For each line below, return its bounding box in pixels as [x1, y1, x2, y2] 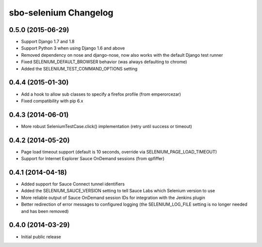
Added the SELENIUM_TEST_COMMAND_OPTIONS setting [21, 66, 138, 71]
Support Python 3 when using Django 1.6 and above [21, 45, 125, 51]
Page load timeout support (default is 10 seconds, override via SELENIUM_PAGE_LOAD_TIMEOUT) [21, 148, 217, 155]
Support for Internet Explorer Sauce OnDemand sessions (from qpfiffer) [21, 156, 164, 162]
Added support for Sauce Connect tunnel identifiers [21, 181, 125, 187]
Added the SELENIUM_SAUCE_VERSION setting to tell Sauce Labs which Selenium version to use [21, 188, 215, 194]
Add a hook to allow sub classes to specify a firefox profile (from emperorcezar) [21, 91, 181, 97]
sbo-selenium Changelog [9, 7, 114, 18]
